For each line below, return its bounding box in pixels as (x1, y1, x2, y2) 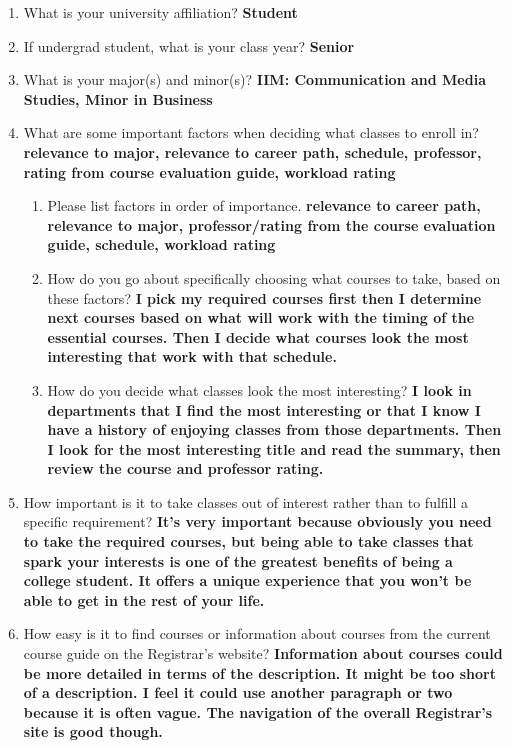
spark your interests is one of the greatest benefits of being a (23, 550, 453, 571)
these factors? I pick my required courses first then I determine (47, 287, 482, 308)
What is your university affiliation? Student (23, 2, 298, 22)
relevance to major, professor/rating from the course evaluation (47, 214, 496, 235)
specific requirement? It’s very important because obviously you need (23, 511, 492, 532)
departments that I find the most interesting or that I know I (47, 399, 481, 420)
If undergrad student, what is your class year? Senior (23, 35, 355, 56)
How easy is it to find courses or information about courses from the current (23, 623, 491, 644)
